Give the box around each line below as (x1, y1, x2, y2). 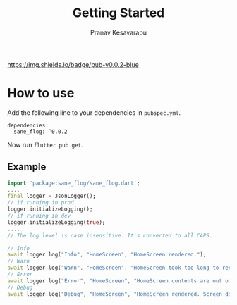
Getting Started (72, 5, 165, 21)
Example (7, 161, 47, 173)
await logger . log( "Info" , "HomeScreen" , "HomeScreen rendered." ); (7, 251, 207, 259)
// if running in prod (7, 199, 74, 206)
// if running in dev (7, 213, 71, 220)
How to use (7, 85, 75, 101)
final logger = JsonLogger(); (7, 192, 97, 200)
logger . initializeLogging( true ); (7, 218, 106, 226)
